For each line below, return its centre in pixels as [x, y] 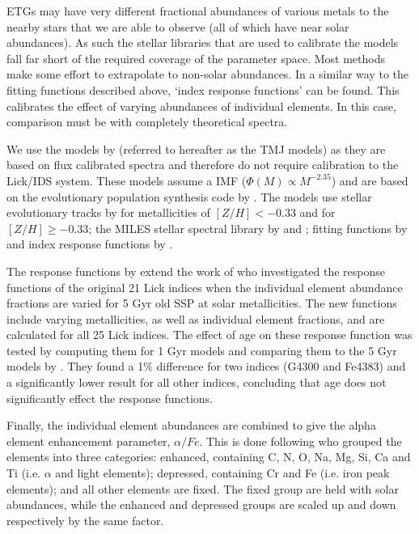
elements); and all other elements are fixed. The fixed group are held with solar [203, 488]
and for [317, 212]
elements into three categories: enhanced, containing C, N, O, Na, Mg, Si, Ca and [209, 457]
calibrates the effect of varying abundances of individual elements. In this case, [201, 106]
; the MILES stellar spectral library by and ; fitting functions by [248, 228]
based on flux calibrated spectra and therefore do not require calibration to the [203, 165]
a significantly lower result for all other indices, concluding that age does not [197, 382]
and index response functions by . [90, 244]
